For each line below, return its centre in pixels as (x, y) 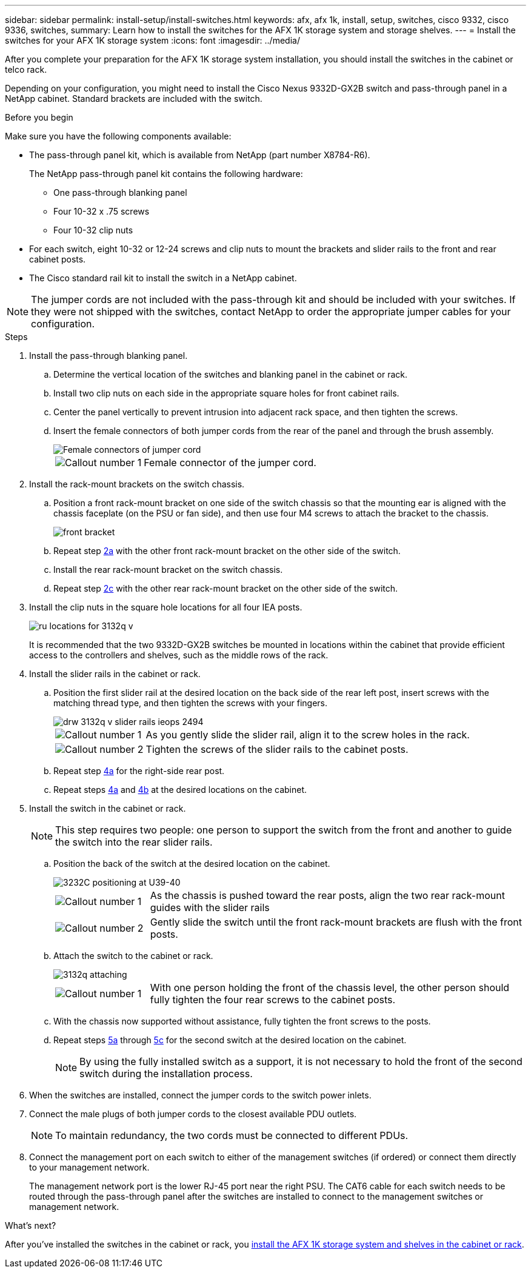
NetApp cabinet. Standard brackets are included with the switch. (134, 99)
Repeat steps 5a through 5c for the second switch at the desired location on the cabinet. (230, 1040)
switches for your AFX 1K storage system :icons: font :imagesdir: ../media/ (152, 40)
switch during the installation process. (166, 1074)
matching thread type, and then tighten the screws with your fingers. (191, 703)
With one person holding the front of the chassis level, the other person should (330, 987)
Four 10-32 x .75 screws (102, 211)
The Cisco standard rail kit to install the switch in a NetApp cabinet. (163, 278)
